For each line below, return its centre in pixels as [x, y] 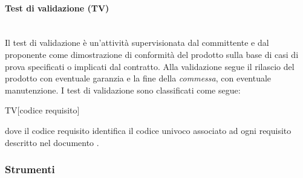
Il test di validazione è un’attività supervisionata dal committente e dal [137, 43]
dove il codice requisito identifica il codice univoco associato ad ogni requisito [148, 130]
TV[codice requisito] [42, 110]
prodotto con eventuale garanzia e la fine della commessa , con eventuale [138, 78]
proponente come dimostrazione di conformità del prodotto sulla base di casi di [152, 54]
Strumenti [30, 169]
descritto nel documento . [52, 142]
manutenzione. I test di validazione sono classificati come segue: [123, 90]
